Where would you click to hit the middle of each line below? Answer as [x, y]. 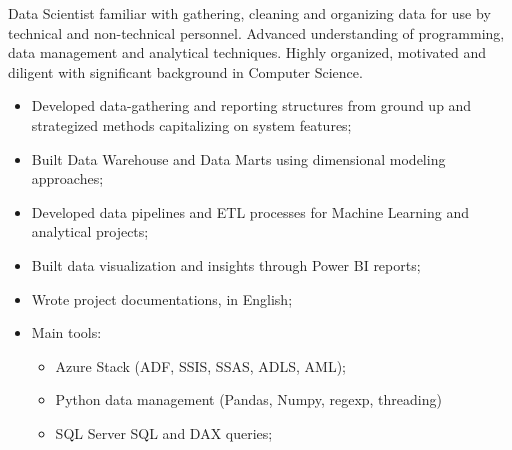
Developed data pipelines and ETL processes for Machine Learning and [250, 211]
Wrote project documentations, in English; [162, 298]
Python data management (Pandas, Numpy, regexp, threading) [248, 399]
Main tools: [66, 332]
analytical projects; [90, 231]
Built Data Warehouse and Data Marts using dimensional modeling [238, 158]
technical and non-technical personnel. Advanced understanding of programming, [256, 32]
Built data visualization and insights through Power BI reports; [226, 264]
